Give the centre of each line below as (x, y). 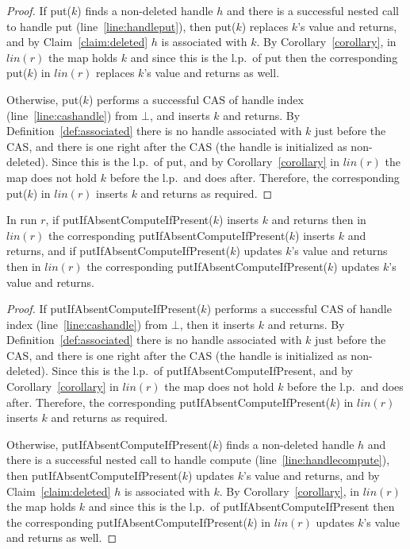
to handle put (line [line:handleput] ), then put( (121, 26)
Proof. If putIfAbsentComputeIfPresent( (104, 309)
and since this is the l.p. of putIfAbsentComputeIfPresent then (241, 506)
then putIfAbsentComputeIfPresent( (94, 476)
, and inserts (180, 115)
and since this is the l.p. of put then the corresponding (264, 57)
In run (22, 220)
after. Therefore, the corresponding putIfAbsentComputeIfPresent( (169, 402)
